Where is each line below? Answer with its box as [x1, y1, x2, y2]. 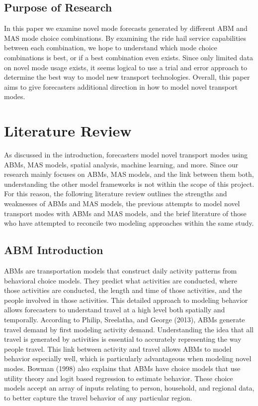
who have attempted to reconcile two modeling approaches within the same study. [4, 218, 254, 228]
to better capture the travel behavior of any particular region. [4, 392, 192, 403]
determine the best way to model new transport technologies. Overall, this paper [4, 72, 250, 82]
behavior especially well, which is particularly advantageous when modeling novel [4, 353, 252, 364]
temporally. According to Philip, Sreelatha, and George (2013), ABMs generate [4, 314, 245, 324]
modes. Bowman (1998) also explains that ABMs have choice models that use [4, 363, 241, 373]
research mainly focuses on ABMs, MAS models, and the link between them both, [4, 169, 254, 179]
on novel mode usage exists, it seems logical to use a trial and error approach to [4, 62, 248, 72]
